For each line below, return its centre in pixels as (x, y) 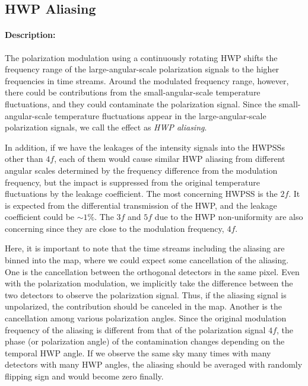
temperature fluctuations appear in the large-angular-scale (161, 115)
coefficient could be (40, 217)
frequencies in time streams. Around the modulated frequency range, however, (147, 80)
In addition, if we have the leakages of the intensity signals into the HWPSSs (145, 147)
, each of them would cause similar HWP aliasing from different (170, 159)
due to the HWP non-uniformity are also (229, 217)
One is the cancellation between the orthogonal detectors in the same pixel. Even (152, 271)
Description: (30, 35)
